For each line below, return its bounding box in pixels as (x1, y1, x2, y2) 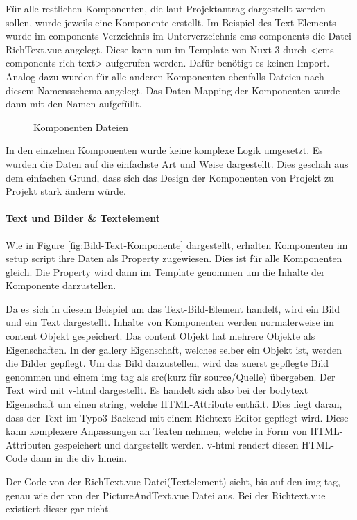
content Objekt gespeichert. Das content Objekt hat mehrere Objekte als (6, 329, 315, 343)
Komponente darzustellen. (6, 278, 116, 293)
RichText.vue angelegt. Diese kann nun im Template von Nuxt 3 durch (6, 42, 307, 56)
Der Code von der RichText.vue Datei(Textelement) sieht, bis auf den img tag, (6, 474, 341, 489)
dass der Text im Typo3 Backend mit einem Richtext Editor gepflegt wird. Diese (6, 410, 349, 424)
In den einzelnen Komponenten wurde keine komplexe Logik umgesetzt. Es (6, 143, 323, 157)
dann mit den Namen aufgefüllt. (6, 96, 142, 111)
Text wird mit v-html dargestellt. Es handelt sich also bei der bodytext (6, 383, 308, 397)
